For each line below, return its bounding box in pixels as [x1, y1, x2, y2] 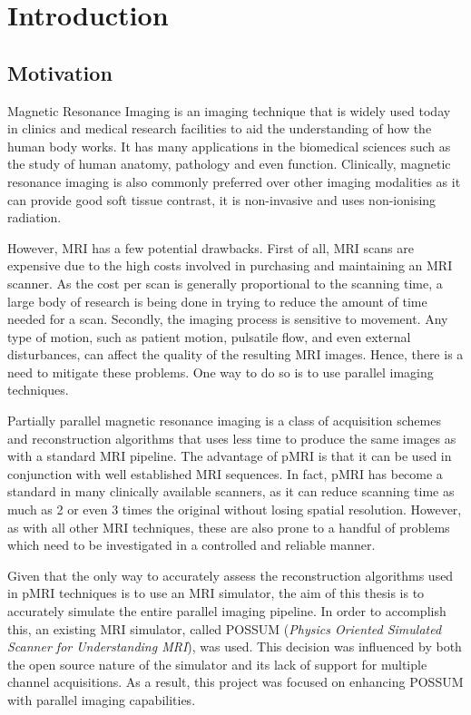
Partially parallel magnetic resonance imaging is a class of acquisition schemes [7, 411, 441, 430]
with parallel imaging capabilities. [7, 690, 196, 709]
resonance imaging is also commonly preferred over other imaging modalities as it [7, 171, 461, 191]
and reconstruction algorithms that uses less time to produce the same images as [7, 428, 456, 447]
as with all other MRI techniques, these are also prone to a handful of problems [7, 517, 450, 536]
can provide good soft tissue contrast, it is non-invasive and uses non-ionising [7, 190, 437, 209]
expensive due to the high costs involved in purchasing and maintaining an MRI [7, 256, 453, 275]
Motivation [7, 58, 113, 86]
